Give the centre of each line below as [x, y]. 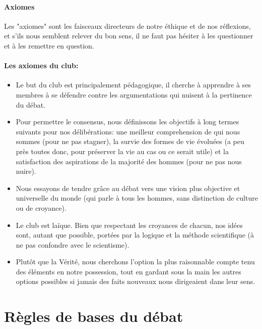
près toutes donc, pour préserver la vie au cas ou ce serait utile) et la [122, 151]
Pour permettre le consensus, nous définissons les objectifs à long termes [127, 122]
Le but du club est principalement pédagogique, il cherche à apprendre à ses [133, 85]
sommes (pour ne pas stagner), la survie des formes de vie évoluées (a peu [130, 141]
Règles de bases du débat [94, 316]
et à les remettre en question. [49, 45]
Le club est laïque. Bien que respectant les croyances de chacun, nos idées [129, 225]
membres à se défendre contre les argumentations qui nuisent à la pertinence [134, 94]
